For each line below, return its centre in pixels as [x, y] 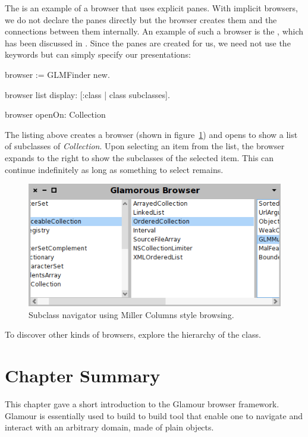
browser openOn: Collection [55, 114]
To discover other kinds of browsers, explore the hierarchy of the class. [133, 334]
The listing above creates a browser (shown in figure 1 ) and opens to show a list [151, 134]
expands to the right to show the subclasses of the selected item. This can [139, 157]
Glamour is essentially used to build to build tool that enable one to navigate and [154, 415]
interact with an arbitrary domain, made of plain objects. [109, 427]
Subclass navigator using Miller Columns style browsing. [131, 314]
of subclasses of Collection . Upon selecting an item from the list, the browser [145, 146]
